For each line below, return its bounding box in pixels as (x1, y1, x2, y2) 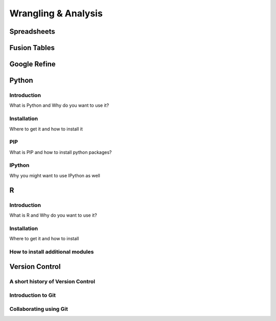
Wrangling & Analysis (9, 8, 103, 19)
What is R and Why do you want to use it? (9, 212, 97, 218)
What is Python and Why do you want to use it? (9, 102, 109, 108)
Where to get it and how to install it (9, 126, 83, 132)
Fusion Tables (9, 43, 55, 52)
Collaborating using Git (9, 305, 68, 312)
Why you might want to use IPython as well (9, 172, 101, 178)
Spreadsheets (9, 27, 56, 36)
